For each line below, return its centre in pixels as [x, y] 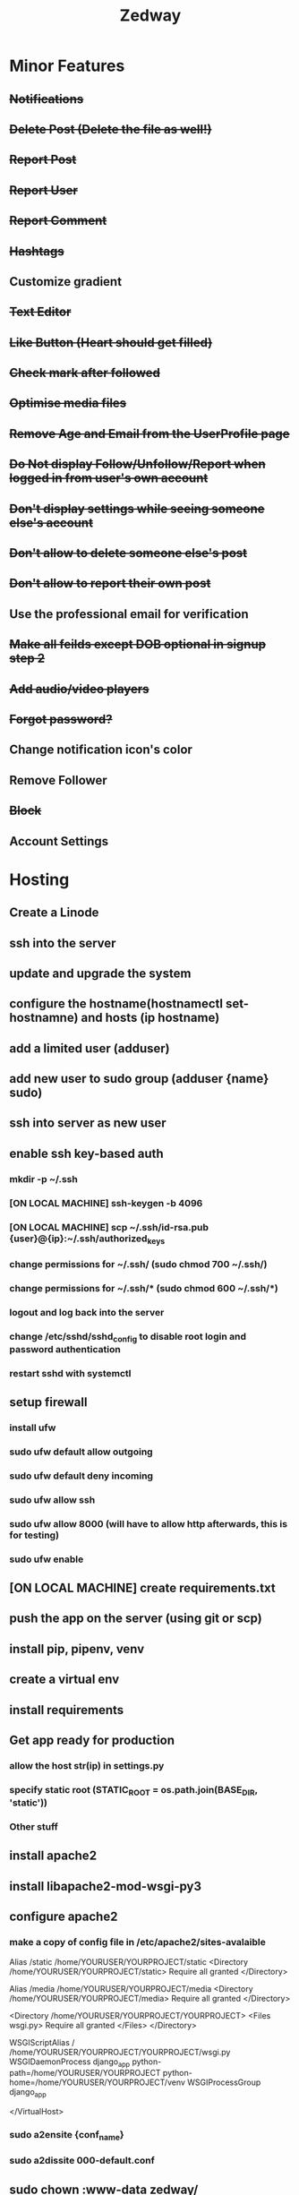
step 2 [27, 659]
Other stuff [34, 1827]
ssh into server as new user [88, 1123]
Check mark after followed [85, 373]
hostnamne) [44, 1018]
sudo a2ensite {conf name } [67, 2136]
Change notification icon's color [101, 750]
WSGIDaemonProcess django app [70, 2062]
